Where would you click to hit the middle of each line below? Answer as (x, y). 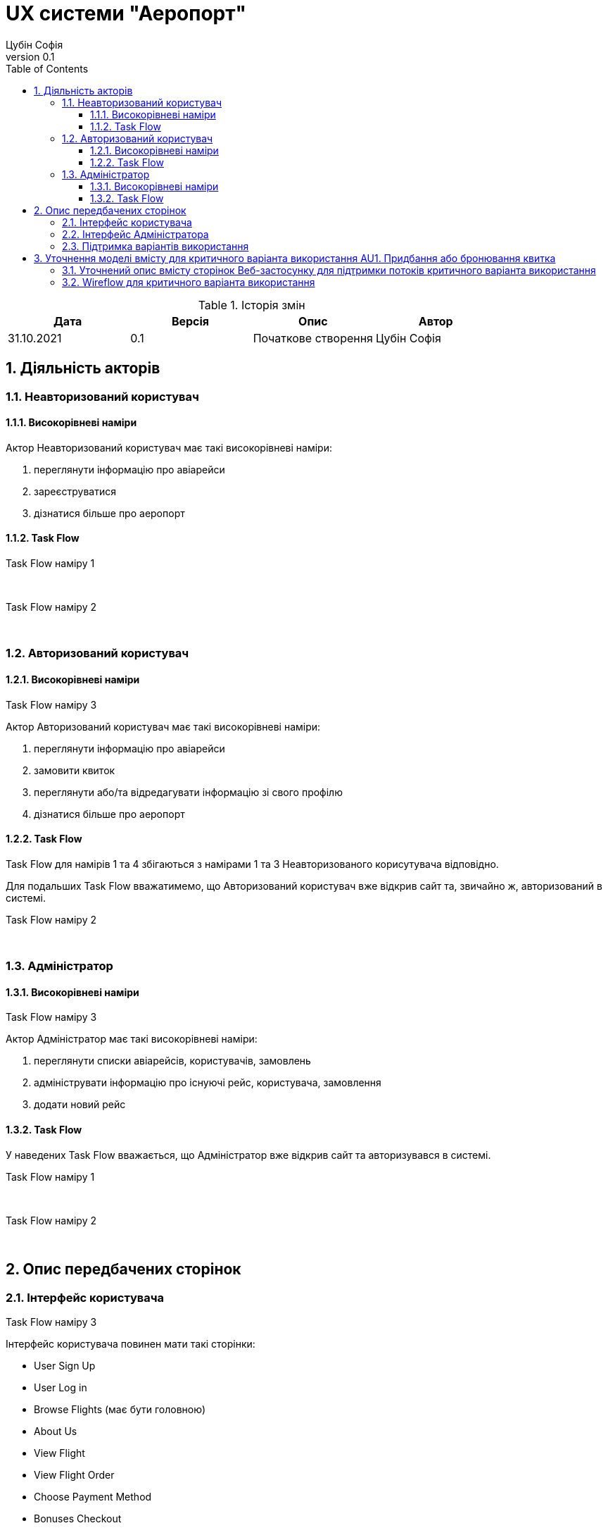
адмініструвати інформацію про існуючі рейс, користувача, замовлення (208, 1083)
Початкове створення (313, 338)
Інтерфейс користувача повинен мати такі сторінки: (131, 1343)
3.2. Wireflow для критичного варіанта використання (189, 282)
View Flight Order (74, 1474)
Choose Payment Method (93, 1496)
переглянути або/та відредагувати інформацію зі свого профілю (188, 792)
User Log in (61, 1387)
